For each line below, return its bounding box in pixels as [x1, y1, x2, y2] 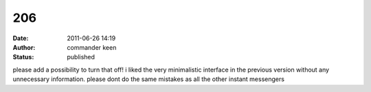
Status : [12, 53, 34, 61]
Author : [12, 43, 36, 51]
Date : [12, 34, 29, 42]
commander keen [67, 43, 117, 51]
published [67, 53, 95, 61]
